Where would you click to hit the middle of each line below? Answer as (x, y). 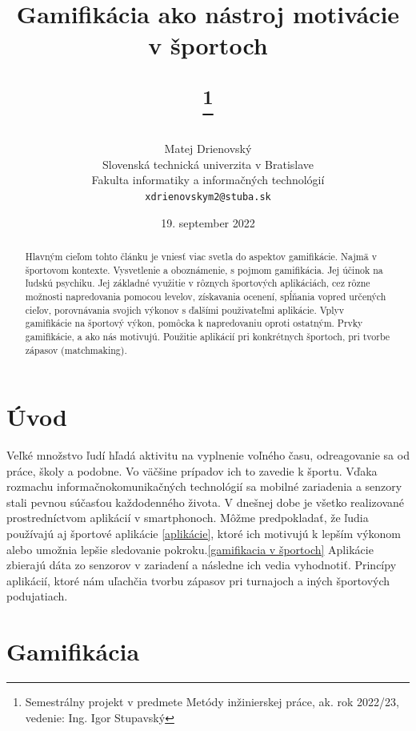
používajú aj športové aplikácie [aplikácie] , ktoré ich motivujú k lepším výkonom (204, 534)
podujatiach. (37, 596)
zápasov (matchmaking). (76, 349)
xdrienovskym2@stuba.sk (208, 197)
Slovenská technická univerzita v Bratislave (208, 164)
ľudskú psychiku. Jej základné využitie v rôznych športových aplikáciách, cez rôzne (198, 283)
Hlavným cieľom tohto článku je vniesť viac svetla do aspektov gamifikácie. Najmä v (201, 256)
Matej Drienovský (208, 149)
